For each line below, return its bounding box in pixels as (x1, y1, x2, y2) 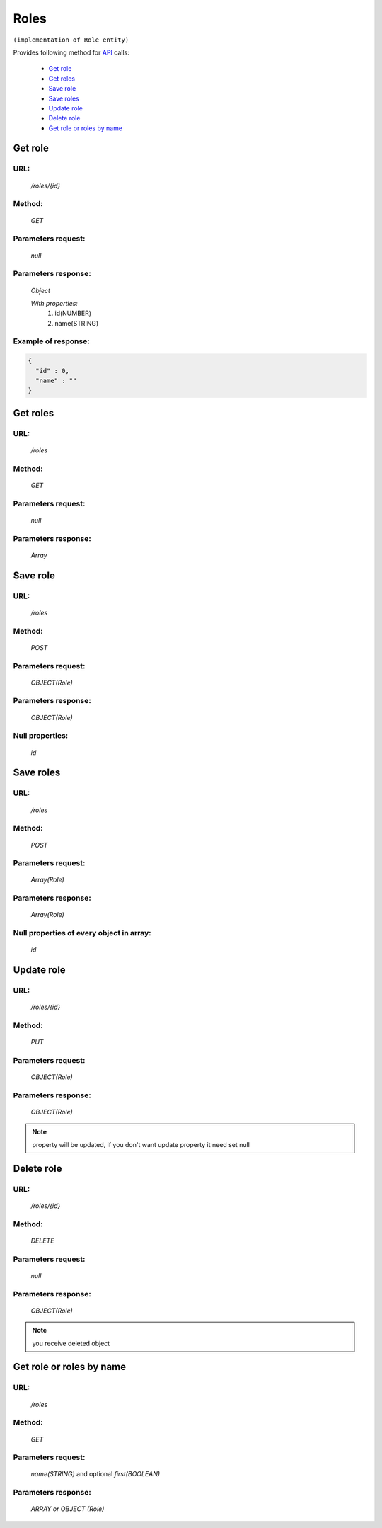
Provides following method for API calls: (13, 48, 130, 57)
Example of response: (13, 336, 90, 346)
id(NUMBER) (54, 309, 92, 318)
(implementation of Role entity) (13, 35, 129, 44)
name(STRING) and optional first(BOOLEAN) (30, 1470, 161, 1478)
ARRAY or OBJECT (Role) (30, 1505, 105, 1513)
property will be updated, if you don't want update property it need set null (32, 1140, 250, 1148)
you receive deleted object (32, 1339, 110, 1347)
